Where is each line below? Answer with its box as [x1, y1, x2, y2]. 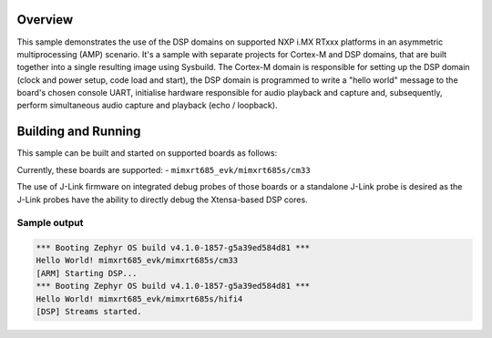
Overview [16, 12, 74, 27]
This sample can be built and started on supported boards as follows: [16, 148, 278, 159]
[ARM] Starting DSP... [36, 268, 138, 278]
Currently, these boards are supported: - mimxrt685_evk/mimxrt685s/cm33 [16, 164, 311, 175]
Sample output [16, 217, 84, 230]
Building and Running [16, 124, 141, 139]
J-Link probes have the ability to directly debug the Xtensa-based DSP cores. [16, 194, 309, 205]
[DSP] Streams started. [36, 306, 143, 317]
